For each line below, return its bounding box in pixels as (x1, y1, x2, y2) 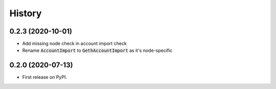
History (9, 8, 42, 19)
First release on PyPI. (22, 74, 67, 80)
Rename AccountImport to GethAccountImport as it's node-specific (22, 47, 173, 53)
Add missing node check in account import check (22, 41, 127, 47)
